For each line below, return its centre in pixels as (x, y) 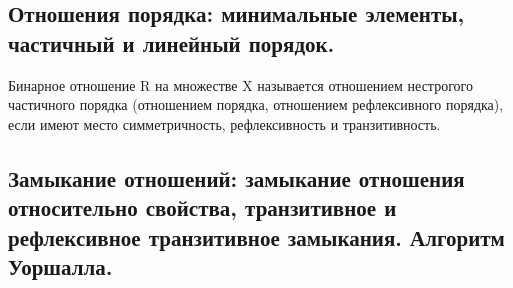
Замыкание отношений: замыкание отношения (236, 177)
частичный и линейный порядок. (171, 42)
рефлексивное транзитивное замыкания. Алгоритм (256, 236)
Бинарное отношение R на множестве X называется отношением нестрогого (240, 84)
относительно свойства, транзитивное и (202, 207)
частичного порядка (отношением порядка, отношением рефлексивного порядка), (256, 104)
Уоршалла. (60, 265)
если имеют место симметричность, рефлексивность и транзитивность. (224, 123)
